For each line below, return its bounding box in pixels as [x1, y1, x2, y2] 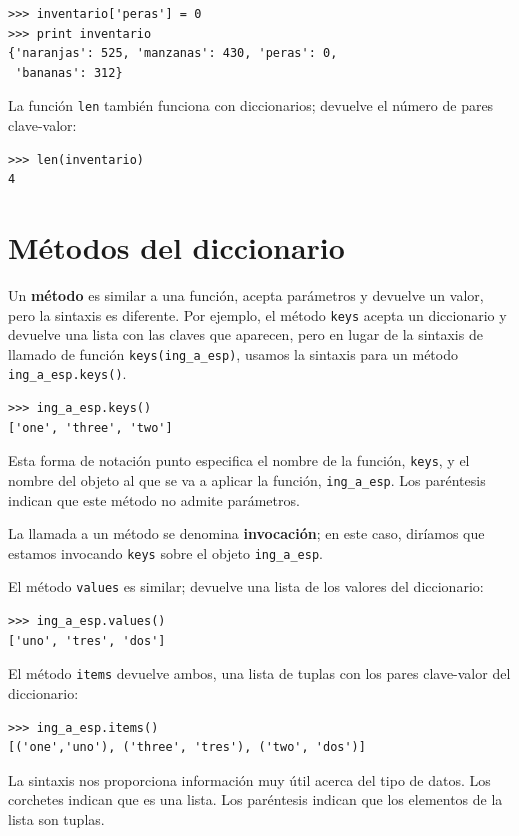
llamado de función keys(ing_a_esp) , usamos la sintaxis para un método [8, 343, 458, 364]
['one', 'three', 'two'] [8, 420, 173, 435]
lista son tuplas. [8, 808, 105, 829]
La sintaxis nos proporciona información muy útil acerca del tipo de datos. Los [8, 769, 491, 790]
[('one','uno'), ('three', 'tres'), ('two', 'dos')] [8, 740, 366, 755]
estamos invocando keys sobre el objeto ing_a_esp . [8, 542, 324, 563]
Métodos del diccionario [8, 227, 345, 267]
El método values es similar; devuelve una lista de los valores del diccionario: [8, 576, 484, 597]
